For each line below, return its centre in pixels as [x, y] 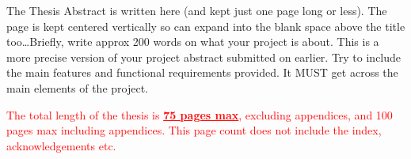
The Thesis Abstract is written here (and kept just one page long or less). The [197, 10]
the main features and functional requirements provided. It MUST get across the [202, 72]
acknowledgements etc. [61, 145]
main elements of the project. [77, 87]
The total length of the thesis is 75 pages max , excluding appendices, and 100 [200, 114]
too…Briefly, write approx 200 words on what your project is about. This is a [193, 42]
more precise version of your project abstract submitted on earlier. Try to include [204, 57]
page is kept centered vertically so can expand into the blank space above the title [206, 26]
